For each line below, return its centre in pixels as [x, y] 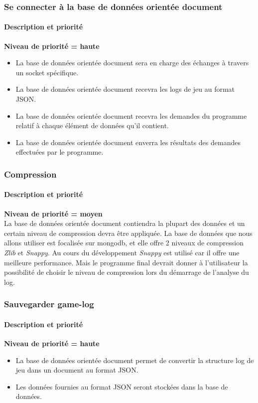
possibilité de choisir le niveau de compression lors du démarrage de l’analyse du [127, 272]
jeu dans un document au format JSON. [77, 370]
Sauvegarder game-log [49, 304]
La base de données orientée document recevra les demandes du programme [131, 115]
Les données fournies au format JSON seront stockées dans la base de [122, 386]
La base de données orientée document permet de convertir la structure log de [135, 360]
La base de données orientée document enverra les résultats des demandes [128, 142]
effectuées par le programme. [60, 152]
